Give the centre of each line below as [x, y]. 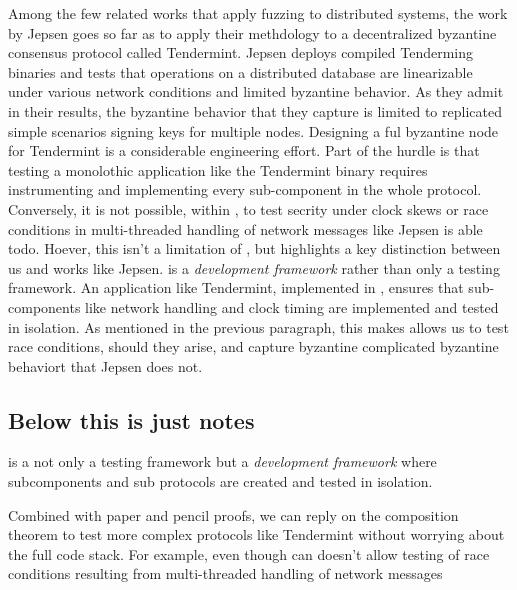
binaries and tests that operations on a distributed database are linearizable [240, 71]
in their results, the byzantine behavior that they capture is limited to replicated [255, 110]
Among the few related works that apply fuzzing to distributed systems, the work [258, 13]
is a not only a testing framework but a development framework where [222, 461]
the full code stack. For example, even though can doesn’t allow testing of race [249, 553]
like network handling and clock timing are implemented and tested [292, 306]
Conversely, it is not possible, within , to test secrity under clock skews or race [248, 208]
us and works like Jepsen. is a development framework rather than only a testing [254, 267]
